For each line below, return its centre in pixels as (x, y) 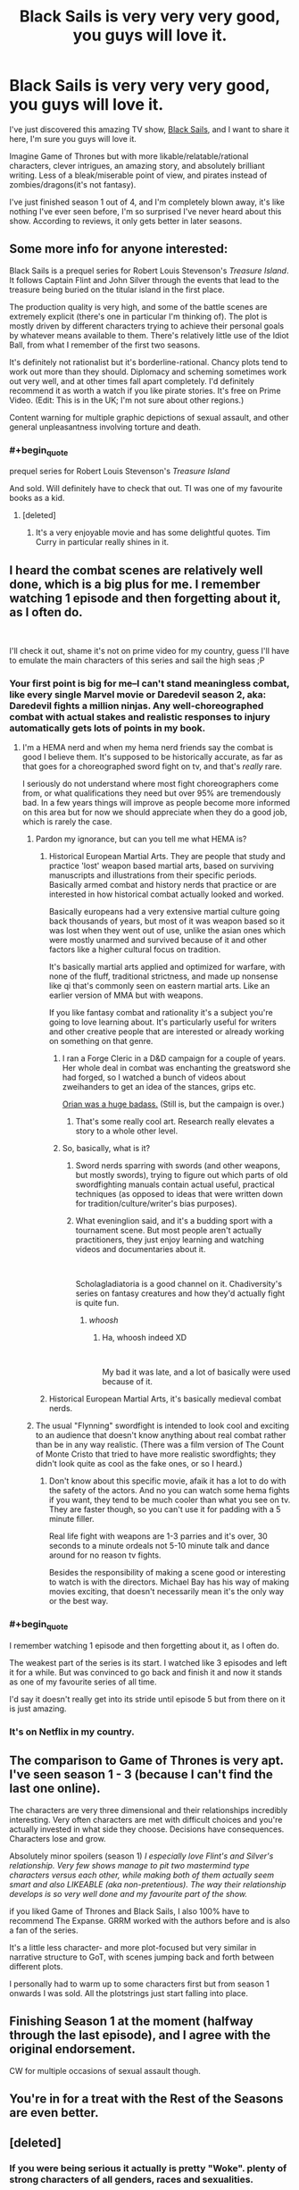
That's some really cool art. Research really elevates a (175, 1122)
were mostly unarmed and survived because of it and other (158, 940)
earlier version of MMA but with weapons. (126, 995)
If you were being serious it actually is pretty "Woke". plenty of (148, 2169)
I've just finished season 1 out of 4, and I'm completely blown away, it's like (147, 202)
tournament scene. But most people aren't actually (168, 1231)
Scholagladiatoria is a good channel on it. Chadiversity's (179, 1284)
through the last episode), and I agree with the (140, 2035)
